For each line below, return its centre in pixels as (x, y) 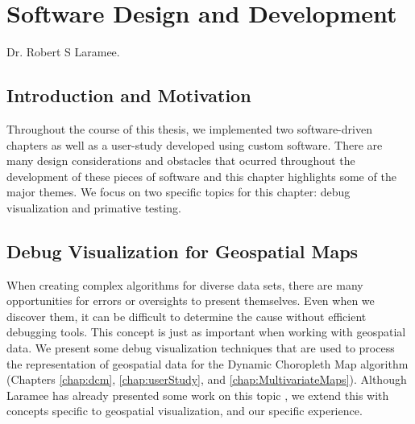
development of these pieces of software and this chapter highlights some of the (201, 176)
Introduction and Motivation (129, 95)
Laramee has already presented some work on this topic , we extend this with (198, 395)
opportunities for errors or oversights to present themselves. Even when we (191, 301)
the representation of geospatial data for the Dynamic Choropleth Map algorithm (207, 363)
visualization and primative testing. (94, 207)
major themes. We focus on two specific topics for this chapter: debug (178, 192)
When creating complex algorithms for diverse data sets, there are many (185, 284)
